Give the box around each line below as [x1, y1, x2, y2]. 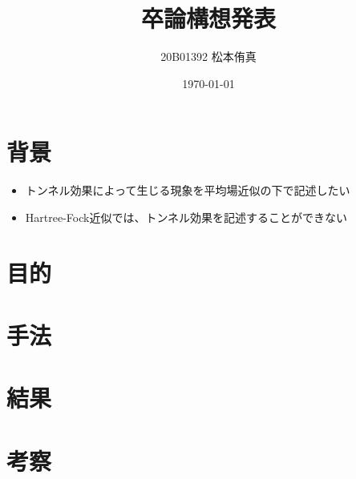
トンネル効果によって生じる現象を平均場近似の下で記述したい [25, 182, 350, 199]
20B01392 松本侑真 [160, 48, 257, 65]
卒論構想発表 [140, 2, 276, 34]
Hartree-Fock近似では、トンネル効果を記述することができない [25, 208, 348, 225]
